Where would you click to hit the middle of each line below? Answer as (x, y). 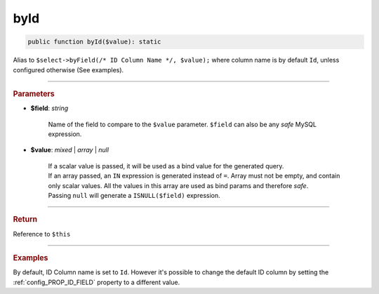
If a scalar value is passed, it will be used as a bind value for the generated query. (166, 166)
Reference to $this (42, 234)
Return (25, 220)
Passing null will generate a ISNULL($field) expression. (134, 195)
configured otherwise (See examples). (68, 69)
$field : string (49, 108)
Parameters (34, 93)
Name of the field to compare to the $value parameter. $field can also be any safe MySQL (182, 124)
